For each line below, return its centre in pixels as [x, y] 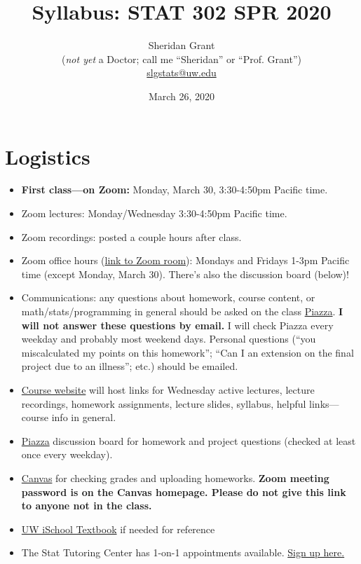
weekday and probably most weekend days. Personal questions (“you [169, 339]
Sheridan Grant [182, 45]
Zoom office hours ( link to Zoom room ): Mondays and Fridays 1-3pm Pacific [185, 260]
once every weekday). [67, 454]
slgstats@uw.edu [182, 73]
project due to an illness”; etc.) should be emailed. [130, 366]
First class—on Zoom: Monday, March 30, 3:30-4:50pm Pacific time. [175, 190]
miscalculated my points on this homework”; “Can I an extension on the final [188, 352]
